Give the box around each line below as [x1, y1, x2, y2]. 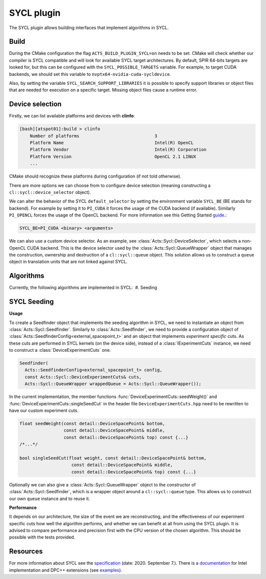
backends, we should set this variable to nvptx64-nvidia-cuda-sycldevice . [9, 71, 171, 77]
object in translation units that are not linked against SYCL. [9, 259, 128, 265]
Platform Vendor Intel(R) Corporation [30, 147, 207, 152]
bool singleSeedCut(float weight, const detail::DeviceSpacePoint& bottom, [19, 455, 207, 461]
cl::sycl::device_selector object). [9, 189, 91, 195]
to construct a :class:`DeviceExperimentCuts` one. [9, 347, 111, 353]
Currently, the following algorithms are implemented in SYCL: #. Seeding [9, 285, 158, 290]
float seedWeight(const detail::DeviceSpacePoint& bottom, [19, 421, 165, 426]
